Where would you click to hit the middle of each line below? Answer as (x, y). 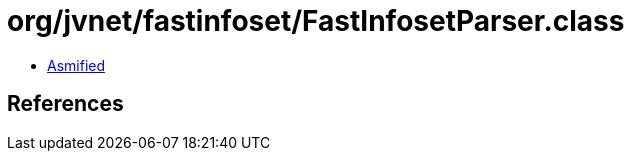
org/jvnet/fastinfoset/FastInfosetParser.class (316, 21)
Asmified (76, 65)
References (65, 104)
